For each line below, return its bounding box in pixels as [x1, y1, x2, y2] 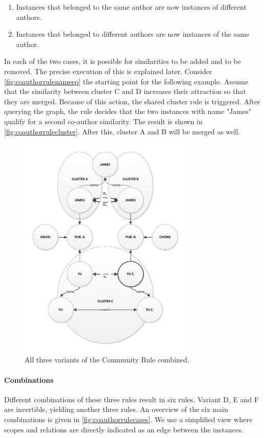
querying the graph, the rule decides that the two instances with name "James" [4, 106, 251, 117]
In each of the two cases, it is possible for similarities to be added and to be [4, 56, 241, 66]
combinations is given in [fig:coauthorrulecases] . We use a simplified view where [4, 413, 252, 424]
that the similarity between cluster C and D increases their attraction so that [4, 86, 246, 97]
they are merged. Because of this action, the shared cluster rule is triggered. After [4, 96, 260, 106]
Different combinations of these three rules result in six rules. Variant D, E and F [4, 394, 259, 404]
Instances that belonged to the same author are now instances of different [16, 2, 247, 12]
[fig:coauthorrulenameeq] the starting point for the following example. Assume [4, 76, 248, 86]
